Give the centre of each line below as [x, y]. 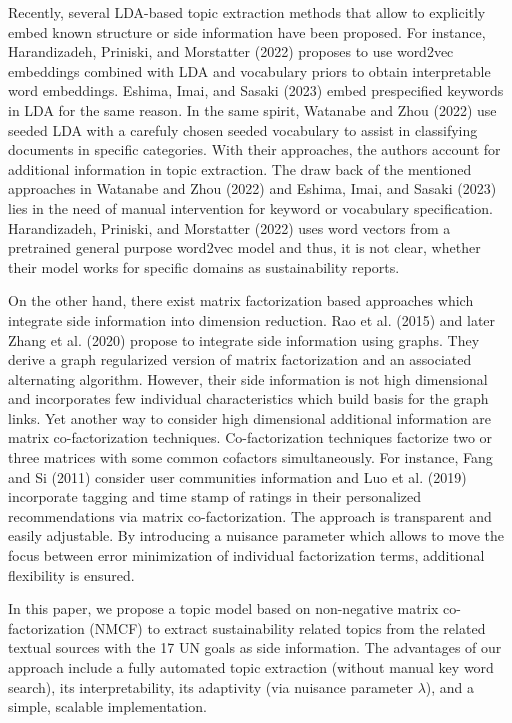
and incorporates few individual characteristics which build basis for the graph [248, 398]
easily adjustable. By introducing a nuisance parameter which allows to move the [256, 535]
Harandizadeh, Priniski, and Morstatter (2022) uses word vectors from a [229, 227]
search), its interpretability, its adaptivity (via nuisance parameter [210, 686]
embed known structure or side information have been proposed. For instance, [247, 31]
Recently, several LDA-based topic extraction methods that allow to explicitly [247, 12]
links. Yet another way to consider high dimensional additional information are [250, 417]
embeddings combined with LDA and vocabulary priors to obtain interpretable [249, 70]
